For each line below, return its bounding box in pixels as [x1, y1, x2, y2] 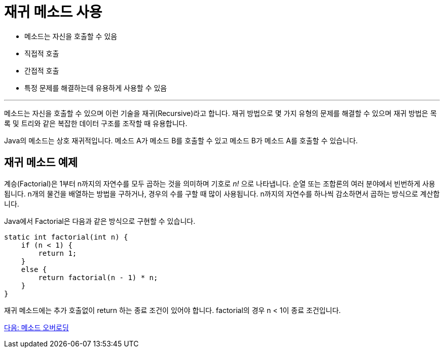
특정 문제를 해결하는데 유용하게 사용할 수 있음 [24, 83, 167, 92]
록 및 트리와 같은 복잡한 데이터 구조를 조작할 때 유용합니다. [4, 119, 188, 128]
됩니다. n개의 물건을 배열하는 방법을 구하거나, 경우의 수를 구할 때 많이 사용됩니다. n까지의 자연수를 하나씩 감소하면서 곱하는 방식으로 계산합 [4, 189, 440, 198]
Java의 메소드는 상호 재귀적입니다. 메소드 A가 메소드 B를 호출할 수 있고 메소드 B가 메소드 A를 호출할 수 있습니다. [4, 136, 358, 145]
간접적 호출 [24, 66, 59, 75]
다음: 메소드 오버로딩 [4, 323, 69, 332]
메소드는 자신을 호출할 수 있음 [24, 31, 118, 41]
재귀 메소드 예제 [4, 156, 78, 169]
